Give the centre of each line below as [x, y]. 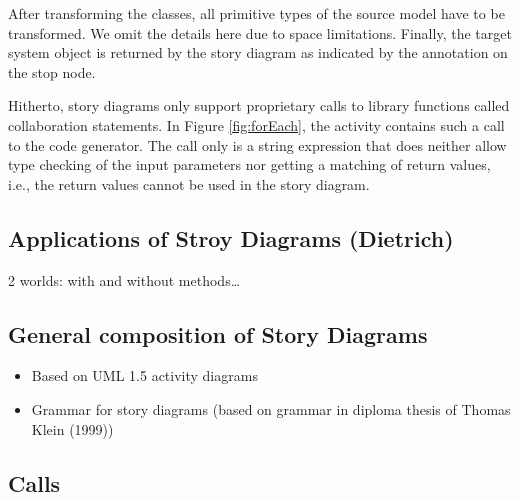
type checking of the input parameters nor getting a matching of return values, [249, 164]
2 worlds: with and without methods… [124, 279]
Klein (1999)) [72, 428]
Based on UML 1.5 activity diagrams [144, 375]
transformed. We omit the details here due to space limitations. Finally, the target [260, 32]
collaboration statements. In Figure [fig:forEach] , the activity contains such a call [256, 124]
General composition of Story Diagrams [218, 333]
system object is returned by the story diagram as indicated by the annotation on [258, 52]
